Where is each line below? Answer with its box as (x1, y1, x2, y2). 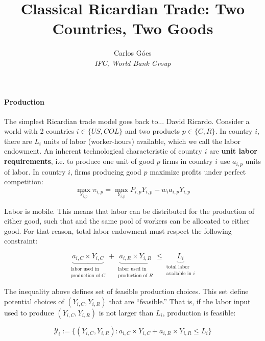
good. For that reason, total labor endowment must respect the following (4, 225, 232, 236)
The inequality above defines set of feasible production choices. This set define (4, 286, 249, 297)
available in (166, 271, 191, 276)
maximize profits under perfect (150, 166, 246, 177)
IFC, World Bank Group (94, 57, 171, 68)
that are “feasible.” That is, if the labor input (109, 296, 251, 306)
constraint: (4, 235, 38, 246)
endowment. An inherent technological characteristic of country (4, 145, 202, 156)
